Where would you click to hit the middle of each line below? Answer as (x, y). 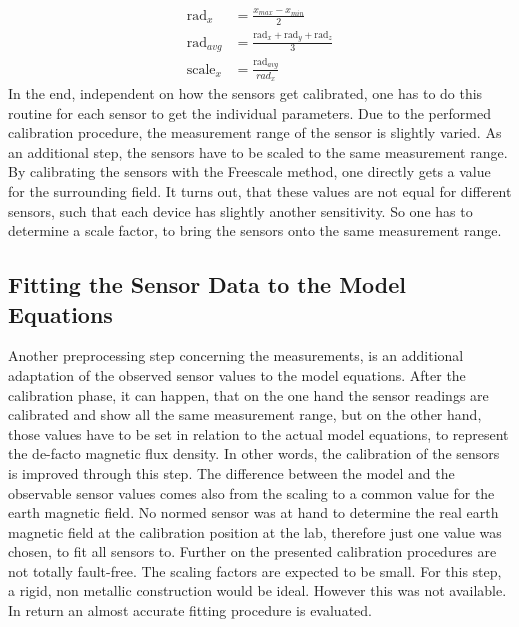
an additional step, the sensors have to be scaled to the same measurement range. (258, 151)
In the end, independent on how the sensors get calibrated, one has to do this (245, 93)
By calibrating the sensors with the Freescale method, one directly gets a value (249, 171)
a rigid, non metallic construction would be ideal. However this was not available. (257, 590)
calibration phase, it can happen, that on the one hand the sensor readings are (248, 394)
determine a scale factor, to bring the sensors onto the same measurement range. (255, 230)
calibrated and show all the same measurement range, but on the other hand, (245, 414)
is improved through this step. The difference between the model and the (231, 472)
